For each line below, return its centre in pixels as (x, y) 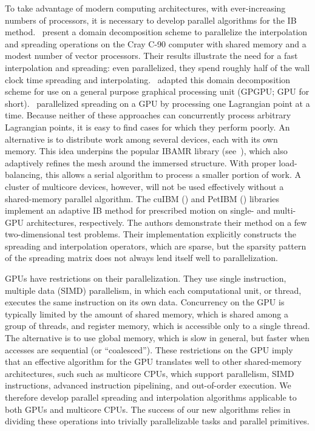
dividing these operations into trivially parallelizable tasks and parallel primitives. (157, 421)
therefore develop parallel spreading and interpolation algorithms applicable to (151, 397)
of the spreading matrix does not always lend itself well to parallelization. (141, 258)
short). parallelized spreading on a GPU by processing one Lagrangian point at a (157, 103)
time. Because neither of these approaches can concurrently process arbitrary (148, 115)
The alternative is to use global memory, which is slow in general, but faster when (157, 338)
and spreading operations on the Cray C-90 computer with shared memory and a (156, 43)
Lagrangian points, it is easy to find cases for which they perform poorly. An (147, 127)
